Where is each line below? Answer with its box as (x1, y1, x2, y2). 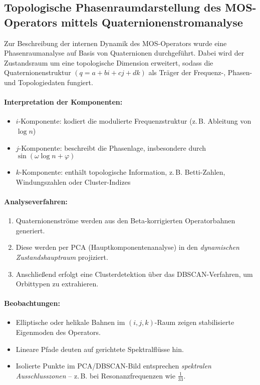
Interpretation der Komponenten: (4, 97, 123, 107)
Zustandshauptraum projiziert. (16, 251, 108, 262)
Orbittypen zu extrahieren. (16, 278, 99, 289)
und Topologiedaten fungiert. (4, 77, 93, 87)
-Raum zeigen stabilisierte (154, 317, 234, 327)
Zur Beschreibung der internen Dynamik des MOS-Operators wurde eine (4, 38, 227, 48)
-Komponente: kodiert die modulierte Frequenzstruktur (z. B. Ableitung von (18, 116, 251, 126)
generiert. (16, 225, 45, 235)
